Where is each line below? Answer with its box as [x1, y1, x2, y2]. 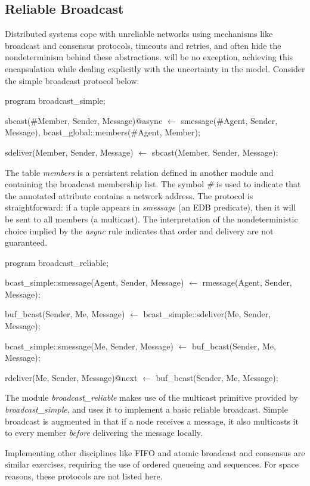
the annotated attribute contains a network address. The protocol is [5, 189, 253, 202]
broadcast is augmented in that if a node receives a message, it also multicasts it [5, 414, 299, 427]
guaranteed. [5, 236, 48, 249]
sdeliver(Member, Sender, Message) [5, 146, 134, 158]
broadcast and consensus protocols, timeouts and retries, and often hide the [5, 39, 281, 51]
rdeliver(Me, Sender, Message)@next [5, 371, 138, 383]
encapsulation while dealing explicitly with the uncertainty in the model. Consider [5, 62, 305, 75]
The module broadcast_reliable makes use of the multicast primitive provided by [5, 391, 298, 404]
